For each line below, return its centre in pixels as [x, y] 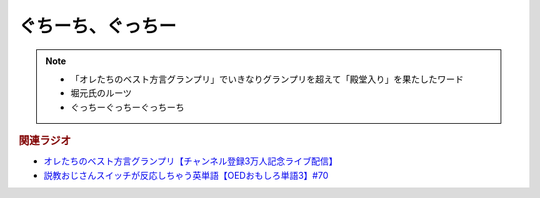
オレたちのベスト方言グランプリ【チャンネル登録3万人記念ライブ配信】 [191, 161]
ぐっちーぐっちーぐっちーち [127, 107]
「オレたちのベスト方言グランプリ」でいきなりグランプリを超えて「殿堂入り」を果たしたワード [267, 79]
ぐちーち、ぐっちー [97, 26]
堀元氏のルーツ [101, 93]
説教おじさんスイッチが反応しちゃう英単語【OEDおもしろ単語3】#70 [186, 175]
